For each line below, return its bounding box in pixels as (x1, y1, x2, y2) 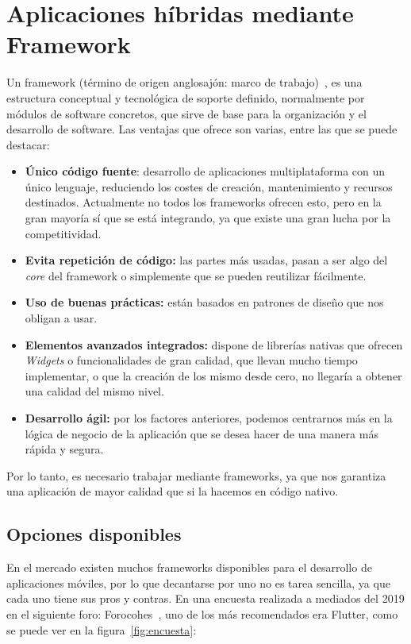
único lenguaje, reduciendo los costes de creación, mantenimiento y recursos (25, 178, 393, 195)
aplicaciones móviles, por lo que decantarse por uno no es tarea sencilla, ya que (6, 574, 390, 591)
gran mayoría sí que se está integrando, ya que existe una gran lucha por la (25, 210, 391, 226)
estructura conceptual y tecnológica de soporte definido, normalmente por (6, 89, 365, 106)
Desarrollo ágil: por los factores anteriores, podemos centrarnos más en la (25, 410, 393, 426)
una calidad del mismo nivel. (25, 383, 164, 399)
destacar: (6, 136, 50, 152)
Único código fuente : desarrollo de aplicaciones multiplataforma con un (25, 163, 386, 179)
